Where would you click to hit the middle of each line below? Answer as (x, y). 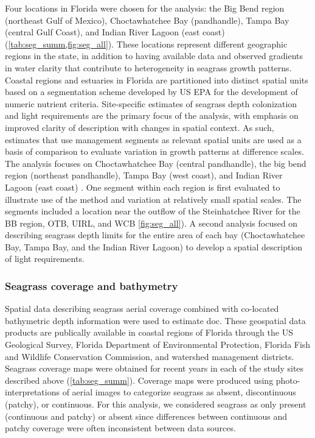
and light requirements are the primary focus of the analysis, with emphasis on (152, 115)
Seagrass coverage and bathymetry (92, 285)
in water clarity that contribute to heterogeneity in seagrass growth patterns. (148, 67)
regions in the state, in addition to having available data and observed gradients (154, 56)
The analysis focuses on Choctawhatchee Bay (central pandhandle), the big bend (156, 163)
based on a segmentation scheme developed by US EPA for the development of (151, 92)
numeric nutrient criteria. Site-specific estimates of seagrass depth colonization (151, 103)
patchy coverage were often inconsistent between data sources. (120, 428)
